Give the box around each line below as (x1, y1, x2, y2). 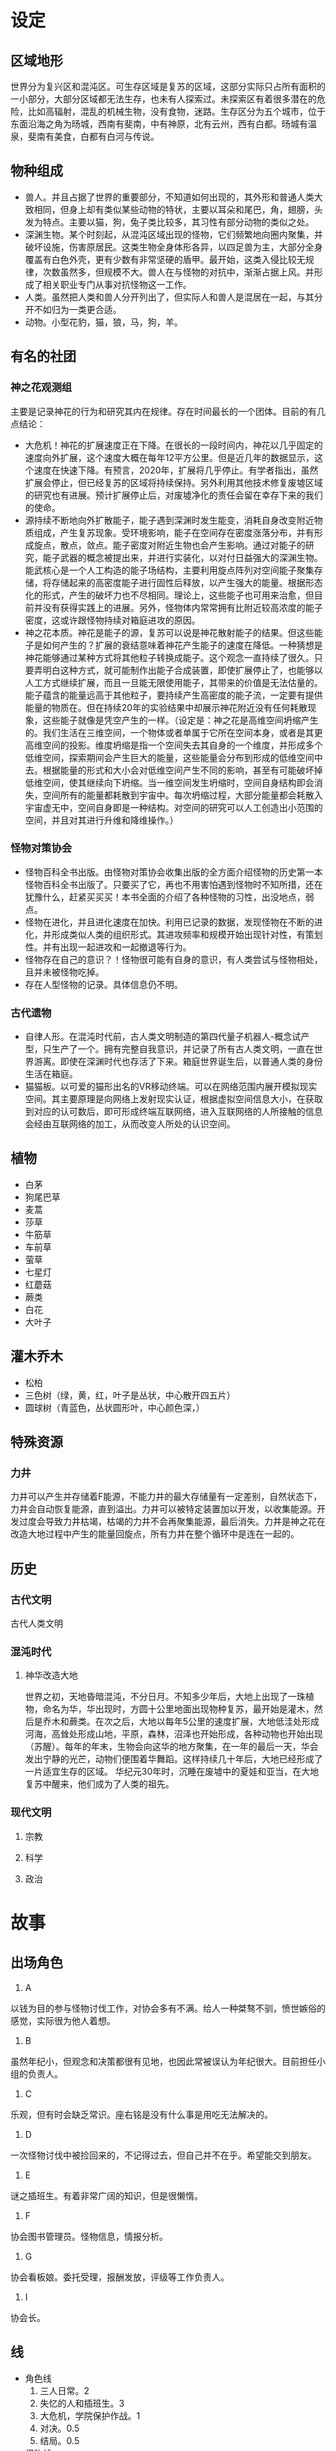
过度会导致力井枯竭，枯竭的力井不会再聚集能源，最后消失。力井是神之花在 (18, 1516, 326, 1528)
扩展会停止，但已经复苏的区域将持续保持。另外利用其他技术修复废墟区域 (24, 476, 323, 488)
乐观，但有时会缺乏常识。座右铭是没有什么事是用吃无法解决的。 (10, 2108, 273, 2120)
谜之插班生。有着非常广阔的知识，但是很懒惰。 (10, 2189, 203, 2201)
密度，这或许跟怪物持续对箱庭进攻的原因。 (24, 614, 201, 626)
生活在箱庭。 (24, 1068, 78, 1080)
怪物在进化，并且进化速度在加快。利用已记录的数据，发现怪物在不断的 (24, 916, 315, 928)
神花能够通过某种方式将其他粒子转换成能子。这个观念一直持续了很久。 (24, 651, 315, 663)
